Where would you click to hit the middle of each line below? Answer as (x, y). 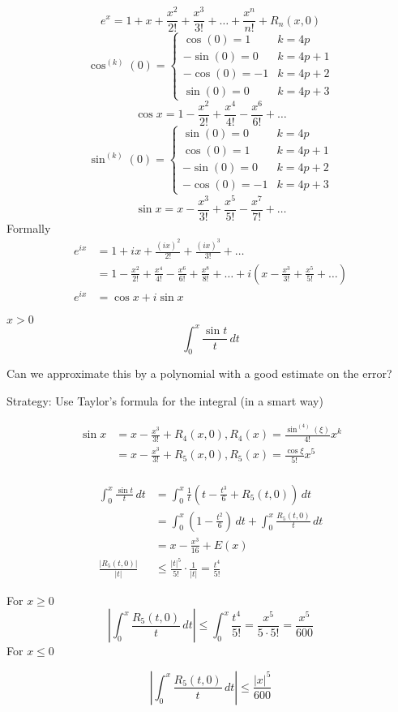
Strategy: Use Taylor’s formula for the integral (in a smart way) (165, 401)
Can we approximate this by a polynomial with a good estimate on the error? (199, 373)
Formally (29, 227)
